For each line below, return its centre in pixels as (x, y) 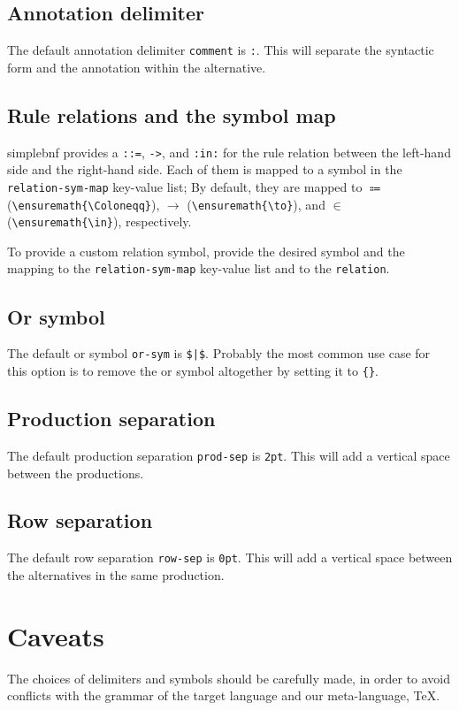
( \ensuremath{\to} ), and (256, 204)
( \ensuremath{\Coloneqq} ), (84, 204)
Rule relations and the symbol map (172, 115)
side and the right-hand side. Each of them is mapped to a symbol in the (205, 169)
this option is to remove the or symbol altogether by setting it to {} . (193, 370)
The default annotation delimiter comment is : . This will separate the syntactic (221, 50)
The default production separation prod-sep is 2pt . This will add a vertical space (229, 455)
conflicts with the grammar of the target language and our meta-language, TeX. (224, 695)
